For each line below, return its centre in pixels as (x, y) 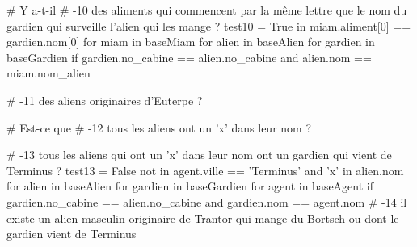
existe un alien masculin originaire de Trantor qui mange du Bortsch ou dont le (203, 218)
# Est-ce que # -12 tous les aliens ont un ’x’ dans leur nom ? (159, 127)
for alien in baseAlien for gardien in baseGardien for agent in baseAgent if (190, 186)
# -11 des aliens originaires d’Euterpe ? (105, 100)
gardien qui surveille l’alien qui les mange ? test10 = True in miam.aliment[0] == (209, 25)
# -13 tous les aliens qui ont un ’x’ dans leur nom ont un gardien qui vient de (199, 155)
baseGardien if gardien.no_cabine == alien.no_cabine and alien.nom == (189, 57)
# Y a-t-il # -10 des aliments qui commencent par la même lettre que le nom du (207, 10)
